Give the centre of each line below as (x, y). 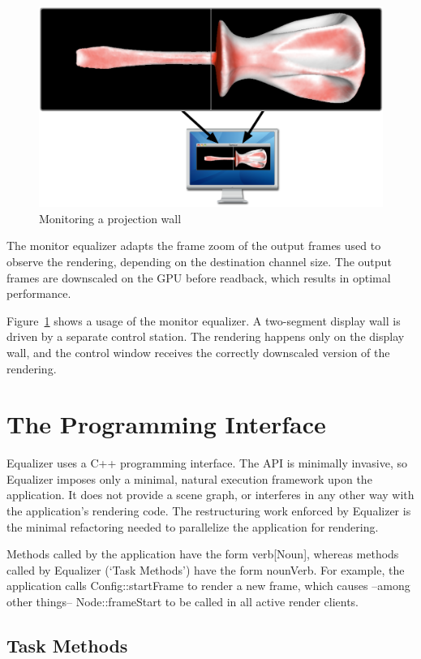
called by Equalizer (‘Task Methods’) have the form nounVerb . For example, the (206, 569)
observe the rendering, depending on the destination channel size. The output (199, 261)
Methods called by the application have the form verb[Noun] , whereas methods (203, 554)
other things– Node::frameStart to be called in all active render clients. (183, 601)
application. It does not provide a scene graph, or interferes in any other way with (210, 495)
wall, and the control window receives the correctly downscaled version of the (198, 352)
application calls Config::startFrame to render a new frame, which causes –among (208, 586)
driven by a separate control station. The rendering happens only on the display (206, 336)
